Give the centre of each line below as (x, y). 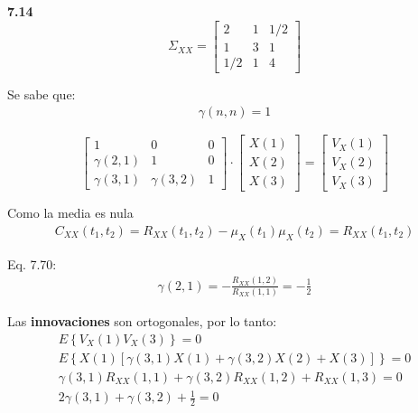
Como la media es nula (70, 213)
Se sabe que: (42, 94)
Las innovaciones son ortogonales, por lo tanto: (142, 321)
